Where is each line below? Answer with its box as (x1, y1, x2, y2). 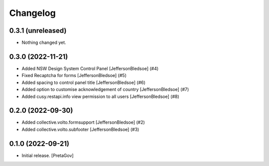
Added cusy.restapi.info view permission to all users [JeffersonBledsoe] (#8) (21, 93, 179, 99)
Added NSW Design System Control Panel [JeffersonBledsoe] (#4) (21, 65, 159, 72)
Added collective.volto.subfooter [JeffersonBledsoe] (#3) (21, 126, 139, 132)
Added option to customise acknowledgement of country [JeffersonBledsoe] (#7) (21, 86, 189, 92)
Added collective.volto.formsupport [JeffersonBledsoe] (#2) (21, 119, 145, 125)
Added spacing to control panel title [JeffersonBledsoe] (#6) (21, 80, 145, 85)
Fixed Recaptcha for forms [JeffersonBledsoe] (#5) (21, 73, 127, 79)
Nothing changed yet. (21, 40, 67, 46)
